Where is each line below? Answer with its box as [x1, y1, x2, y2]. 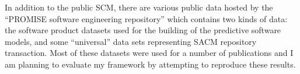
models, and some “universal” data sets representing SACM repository [5, 35, 257, 47]
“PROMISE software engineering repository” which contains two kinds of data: [5, 12, 288, 24]
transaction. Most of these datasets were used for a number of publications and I [5, 47, 294, 59]
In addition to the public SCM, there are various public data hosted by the [5, 1, 273, 13]
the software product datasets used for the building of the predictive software [5, 24, 281, 36]
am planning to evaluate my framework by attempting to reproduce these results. [5, 58, 296, 70]
